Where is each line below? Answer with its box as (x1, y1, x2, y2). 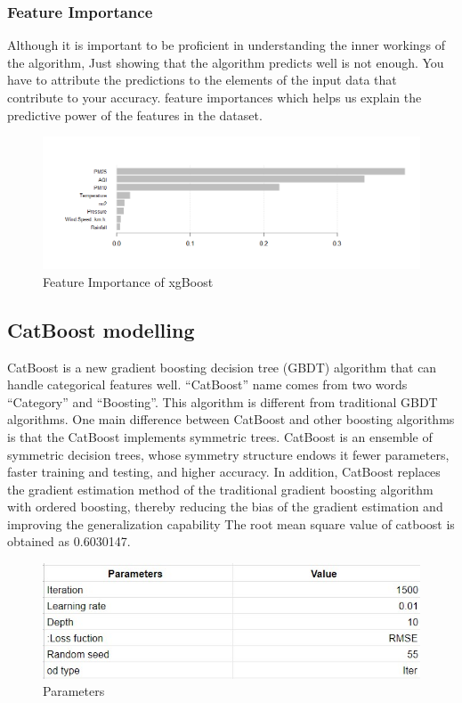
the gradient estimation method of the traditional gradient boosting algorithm (7, 479, 434, 498)
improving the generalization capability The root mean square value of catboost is (7, 514, 455, 533)
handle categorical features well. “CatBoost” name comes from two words (7, 375, 408, 394)
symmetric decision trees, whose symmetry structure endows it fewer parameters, (7, 445, 450, 463)
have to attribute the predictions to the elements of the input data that (7, 70, 397, 89)
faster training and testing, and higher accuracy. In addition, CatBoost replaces (7, 462, 441, 481)
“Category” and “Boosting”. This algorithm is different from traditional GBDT (7, 392, 438, 411)
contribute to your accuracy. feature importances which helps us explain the (7, 88, 422, 106)
